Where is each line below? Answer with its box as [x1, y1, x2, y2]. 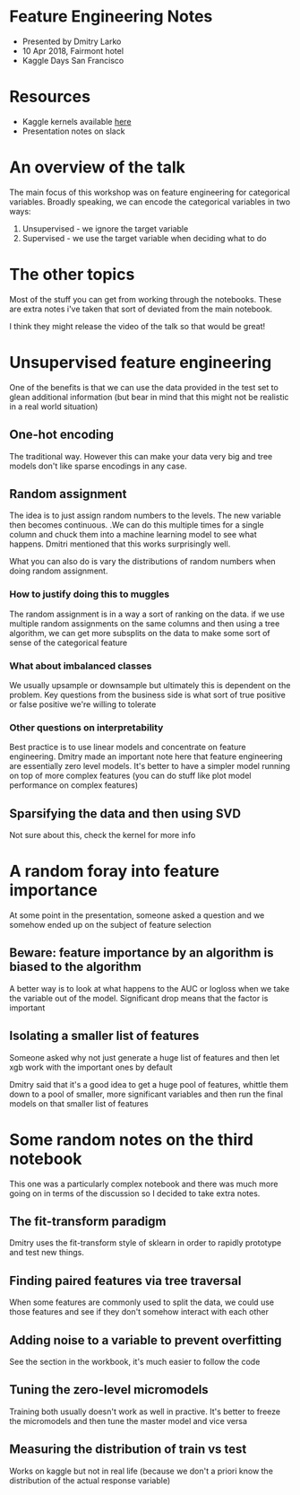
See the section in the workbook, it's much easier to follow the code [9, 1356, 261, 1367]
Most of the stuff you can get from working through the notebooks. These [9, 293, 282, 304]
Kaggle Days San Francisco [21, 55, 124, 66]
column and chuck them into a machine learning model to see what [9, 529, 257, 540]
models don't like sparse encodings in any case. [9, 460, 187, 471]
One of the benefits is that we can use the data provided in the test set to [9, 381, 279, 392]
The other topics [9, 265, 135, 284]
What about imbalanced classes [9, 660, 152, 672]
